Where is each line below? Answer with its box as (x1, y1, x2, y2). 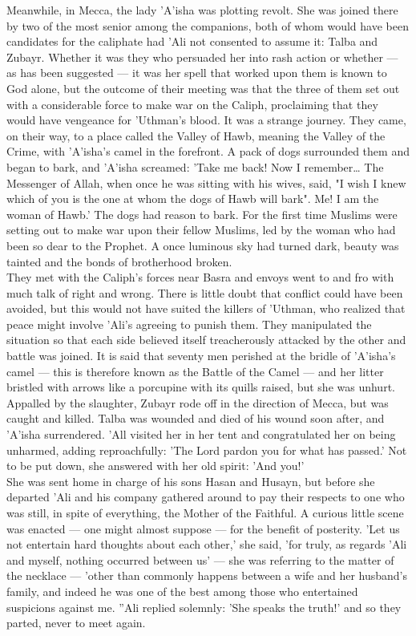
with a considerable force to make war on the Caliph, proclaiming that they (6, 95, 378, 112)
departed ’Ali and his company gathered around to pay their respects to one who (6, 488, 405, 505)
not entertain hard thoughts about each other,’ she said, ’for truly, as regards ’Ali (6, 536, 407, 553)
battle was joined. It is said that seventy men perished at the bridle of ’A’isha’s (6, 347, 396, 364)
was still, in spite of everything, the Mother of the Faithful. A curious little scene (6, 504, 404, 521)
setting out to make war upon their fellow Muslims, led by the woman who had (6, 221, 396, 238)
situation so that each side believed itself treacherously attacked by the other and (6, 331, 406, 348)
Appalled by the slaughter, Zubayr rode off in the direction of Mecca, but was (6, 394, 389, 411)
